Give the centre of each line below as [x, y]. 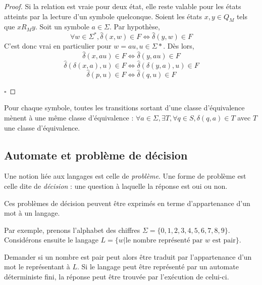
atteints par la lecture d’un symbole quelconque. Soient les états [103, 16]
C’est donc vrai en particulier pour [58, 46]
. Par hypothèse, [135, 27]
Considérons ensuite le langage [51, 240]
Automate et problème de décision [96, 155]
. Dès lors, [179, 46]
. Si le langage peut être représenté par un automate [158, 267]
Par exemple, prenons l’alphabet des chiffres [72, 230]
